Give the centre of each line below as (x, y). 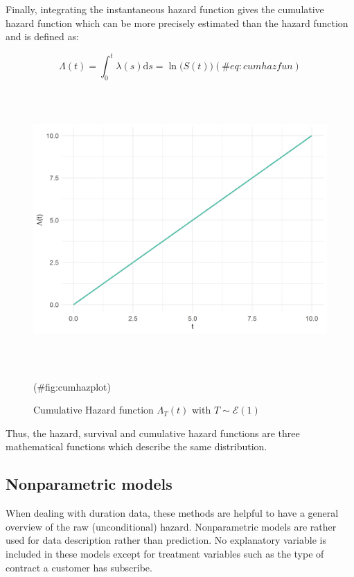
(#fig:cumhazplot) (72, 386)
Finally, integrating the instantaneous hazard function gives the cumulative (165, 9)
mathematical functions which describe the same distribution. (136, 446)
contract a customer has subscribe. (79, 567)
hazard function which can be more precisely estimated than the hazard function (177, 23)
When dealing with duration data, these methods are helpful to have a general (172, 513)
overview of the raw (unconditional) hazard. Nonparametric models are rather (171, 526)
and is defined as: (42, 36)
